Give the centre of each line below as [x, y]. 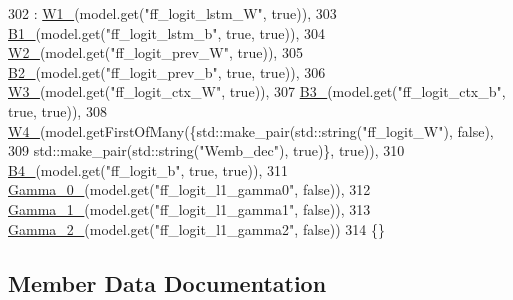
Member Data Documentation [167, 282]
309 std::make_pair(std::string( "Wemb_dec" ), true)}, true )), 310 [206, 150]
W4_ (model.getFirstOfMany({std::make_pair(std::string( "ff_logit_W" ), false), [251, 130]
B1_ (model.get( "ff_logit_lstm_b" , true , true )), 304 [166, 32]
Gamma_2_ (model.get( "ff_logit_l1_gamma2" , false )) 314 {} [197, 228]
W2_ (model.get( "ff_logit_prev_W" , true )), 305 [155, 52]
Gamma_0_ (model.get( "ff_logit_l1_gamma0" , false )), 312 [189, 189]
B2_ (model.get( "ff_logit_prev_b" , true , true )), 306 [167, 71]
